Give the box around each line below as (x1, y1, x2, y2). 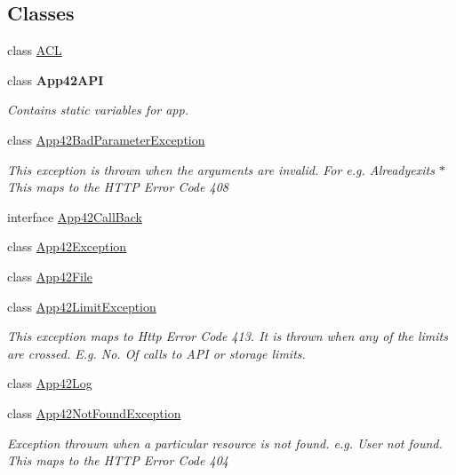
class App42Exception (7, 237, 127, 256)
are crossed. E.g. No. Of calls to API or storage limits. (7, 344, 306, 362)
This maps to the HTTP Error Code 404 (7, 451, 228, 470)
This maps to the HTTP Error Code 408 (7, 178, 228, 196)
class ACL (7, 41, 62, 59)
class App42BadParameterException (7, 130, 205, 148)
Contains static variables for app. (7, 100, 188, 119)
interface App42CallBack (7, 207, 142, 226)
